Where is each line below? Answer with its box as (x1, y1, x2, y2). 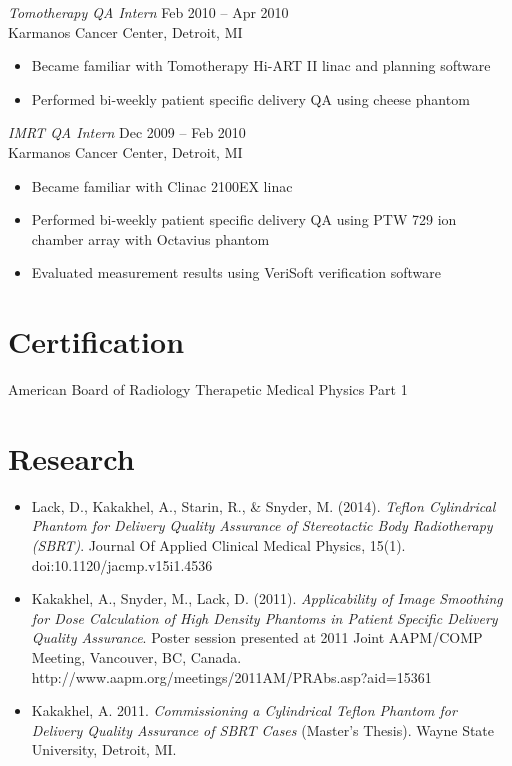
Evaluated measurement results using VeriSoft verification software (31, 262, 441, 283)
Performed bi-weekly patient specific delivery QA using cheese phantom (31, 88, 470, 109)
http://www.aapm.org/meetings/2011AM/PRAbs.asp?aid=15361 (31, 666, 432, 687)
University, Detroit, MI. (31, 739, 177, 760)
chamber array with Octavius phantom (31, 228, 270, 249)
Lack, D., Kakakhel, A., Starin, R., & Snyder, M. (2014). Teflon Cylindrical (31, 495, 496, 516)
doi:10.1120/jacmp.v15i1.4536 (31, 554, 213, 575)
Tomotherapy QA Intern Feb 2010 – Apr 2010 (8, 2, 289, 22)
